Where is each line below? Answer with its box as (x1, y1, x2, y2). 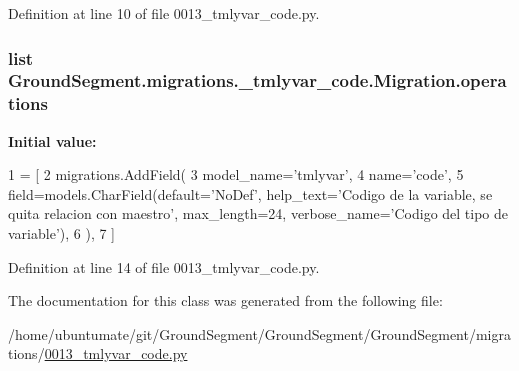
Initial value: (8, 130, 97, 151)
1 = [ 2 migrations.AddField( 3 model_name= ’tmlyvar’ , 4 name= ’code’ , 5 (8, 164, 464, 185)
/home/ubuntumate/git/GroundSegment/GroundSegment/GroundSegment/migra (8, 323, 511, 344)
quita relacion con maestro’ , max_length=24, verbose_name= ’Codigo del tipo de (8, 203, 509, 224)
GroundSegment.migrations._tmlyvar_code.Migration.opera (8, 68, 507, 93)
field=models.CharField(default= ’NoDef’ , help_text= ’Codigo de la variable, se (8, 183, 493, 204)
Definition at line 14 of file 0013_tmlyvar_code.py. (8, 256, 320, 277)
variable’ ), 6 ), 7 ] (8, 223, 115, 244)
